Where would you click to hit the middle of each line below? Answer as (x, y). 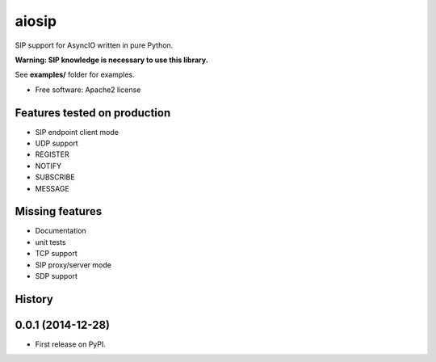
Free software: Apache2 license (88, 90)
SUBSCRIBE (55, 177)
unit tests (50, 242)
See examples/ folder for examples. (75, 75)
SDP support (57, 276)
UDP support (57, 143)
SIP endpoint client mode (77, 132)
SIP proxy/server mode (73, 265)
